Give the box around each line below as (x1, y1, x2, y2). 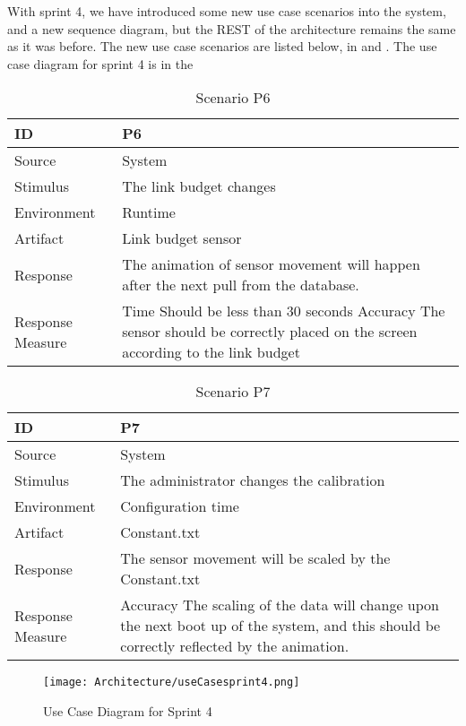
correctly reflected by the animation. (120, 635, 349, 657)
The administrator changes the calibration (120, 470, 385, 491)
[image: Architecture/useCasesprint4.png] (43, 676, 300, 689)
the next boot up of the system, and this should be (120, 615, 441, 636)
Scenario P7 (195, 381, 271, 402)
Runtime (122, 202, 176, 223)
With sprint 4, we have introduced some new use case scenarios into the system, (7, 2, 446, 20)
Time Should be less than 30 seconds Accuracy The (122, 300, 445, 322)
